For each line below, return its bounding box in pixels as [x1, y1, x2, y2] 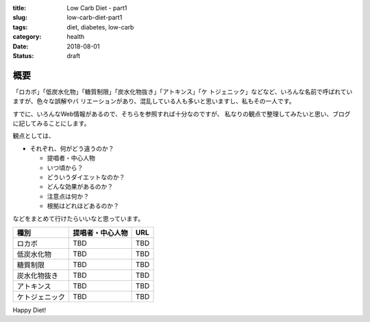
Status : [12, 51, 34, 59]
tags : [12, 23, 28, 31]
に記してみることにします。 [12, 120, 90, 128]
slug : [12, 14, 27, 22]
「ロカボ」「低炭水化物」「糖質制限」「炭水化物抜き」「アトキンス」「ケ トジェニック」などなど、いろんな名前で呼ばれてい [12, 88, 353, 96]
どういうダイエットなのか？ [47, 173, 125, 181]
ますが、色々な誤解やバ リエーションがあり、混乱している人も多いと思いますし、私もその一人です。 [12, 97, 295, 105]
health [66, 33, 85, 41]
